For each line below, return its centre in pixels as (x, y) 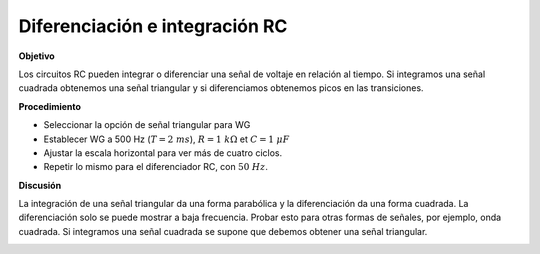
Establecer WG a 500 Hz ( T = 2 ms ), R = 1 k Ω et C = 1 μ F (166, 139)
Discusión (40, 185)
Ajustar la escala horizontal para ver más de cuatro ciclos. (163, 152)
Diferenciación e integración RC (153, 26)
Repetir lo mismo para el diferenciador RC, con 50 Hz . (156, 167)
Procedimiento (50, 106)
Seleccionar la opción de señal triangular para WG (147, 125)
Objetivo (36, 56)
